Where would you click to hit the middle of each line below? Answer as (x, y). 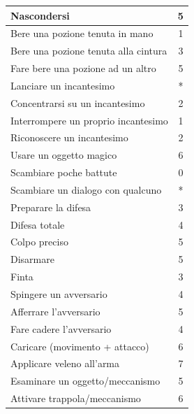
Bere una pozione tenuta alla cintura (89, 51)
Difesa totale (38, 224)
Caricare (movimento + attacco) (80, 346)
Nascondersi (40, 15)
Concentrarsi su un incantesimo (78, 102)
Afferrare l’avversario (55, 311)
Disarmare (32, 259)
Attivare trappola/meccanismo (76, 398)
